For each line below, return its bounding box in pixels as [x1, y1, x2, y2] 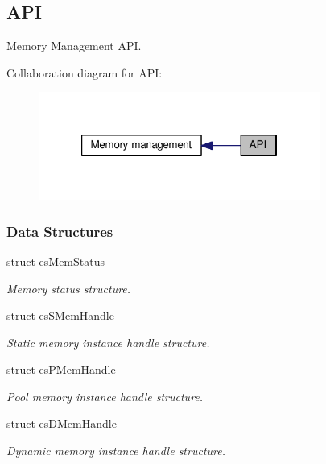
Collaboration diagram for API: [6, 64, 163, 81]
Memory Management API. [6, 37, 142, 54]
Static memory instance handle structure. [6, 333, 210, 350]
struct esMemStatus [6, 252, 105, 269]
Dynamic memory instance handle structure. [6, 442, 225, 459]
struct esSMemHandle [6, 307, 114, 324]
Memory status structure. [6, 280, 131, 296]
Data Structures [6, 221, 113, 241]
